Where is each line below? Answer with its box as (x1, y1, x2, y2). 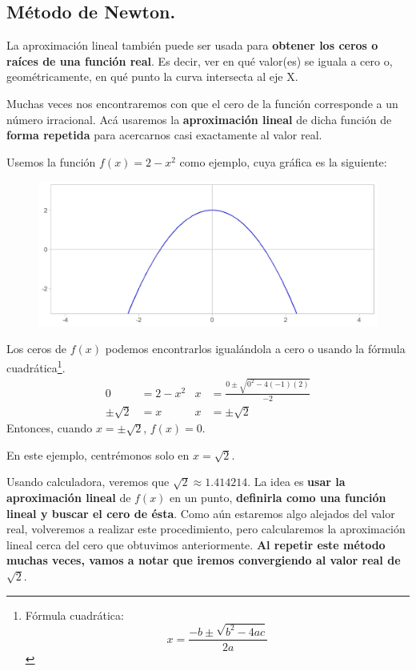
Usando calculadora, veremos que (6, 473, 170, 490)
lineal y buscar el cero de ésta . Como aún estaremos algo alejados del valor (6, 504, 395, 521)
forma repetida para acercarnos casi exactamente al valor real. (6, 127, 322, 143)
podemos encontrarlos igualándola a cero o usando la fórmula (105, 340, 406, 357)
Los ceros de (6, 340, 67, 357)
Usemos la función (6, 153, 96, 170)
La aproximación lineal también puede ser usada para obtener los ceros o (6, 37, 378, 54)
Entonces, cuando (6, 420, 93, 436)
